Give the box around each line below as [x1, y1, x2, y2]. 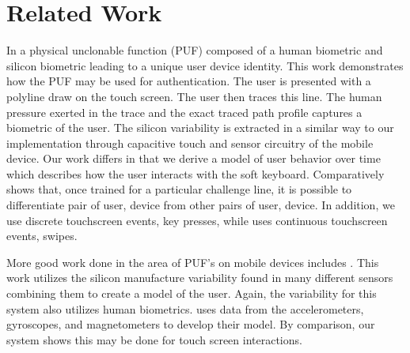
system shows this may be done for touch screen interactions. [6, 331, 302, 347]
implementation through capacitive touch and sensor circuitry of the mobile [6, 134, 374, 151]
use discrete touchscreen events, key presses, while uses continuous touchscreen [6, 212, 388, 228]
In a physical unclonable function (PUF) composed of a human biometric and [6, 42, 383, 58]
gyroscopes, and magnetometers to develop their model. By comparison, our [6, 316, 375, 332]
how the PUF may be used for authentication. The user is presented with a [6, 73, 371, 89]
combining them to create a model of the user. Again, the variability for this [6, 285, 377, 302]
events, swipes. [6, 227, 78, 244]
